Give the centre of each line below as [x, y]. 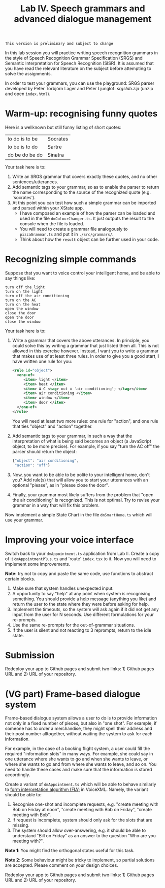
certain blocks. [20, 579]
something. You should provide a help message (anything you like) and [84, 599]
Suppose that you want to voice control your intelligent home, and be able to [82, 273]
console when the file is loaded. [52, 224]
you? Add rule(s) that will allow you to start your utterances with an [80, 480]
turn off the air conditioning [37, 296]
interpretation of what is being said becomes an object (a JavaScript [82, 441]
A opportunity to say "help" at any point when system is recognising [81, 593]
